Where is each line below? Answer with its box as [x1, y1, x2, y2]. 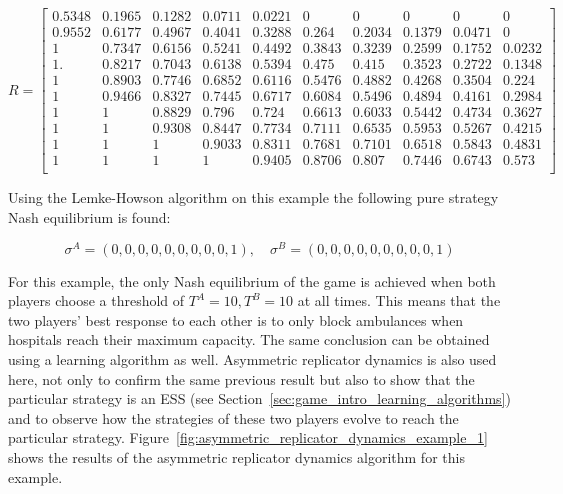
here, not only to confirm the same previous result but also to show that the [8, 368, 475, 389]
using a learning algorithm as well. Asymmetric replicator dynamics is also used [8, 348, 497, 369]
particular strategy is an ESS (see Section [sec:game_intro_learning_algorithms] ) [8, 388, 511, 409]
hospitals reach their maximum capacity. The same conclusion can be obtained [8, 329, 490, 350]
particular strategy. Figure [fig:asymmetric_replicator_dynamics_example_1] [8, 427, 488, 448]
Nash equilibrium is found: [8, 206, 171, 227]
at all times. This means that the [297, 290, 501, 311]
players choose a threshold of [8, 290, 185, 311]
